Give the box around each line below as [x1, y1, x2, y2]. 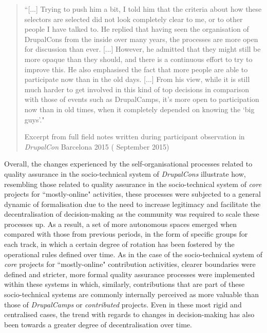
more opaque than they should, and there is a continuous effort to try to [24, 53, 253, 64]
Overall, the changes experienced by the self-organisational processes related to [4, 158, 253, 169]
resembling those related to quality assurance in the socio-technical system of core [4, 178, 262, 189]
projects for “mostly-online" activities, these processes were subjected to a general [4, 189, 261, 199]
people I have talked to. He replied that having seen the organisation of [24, 24, 249, 34]
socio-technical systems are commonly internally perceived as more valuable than [4, 289, 259, 300]
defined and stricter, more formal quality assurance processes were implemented [4, 268, 255, 279]
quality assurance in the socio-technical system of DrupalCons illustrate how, [4, 168, 246, 179]
